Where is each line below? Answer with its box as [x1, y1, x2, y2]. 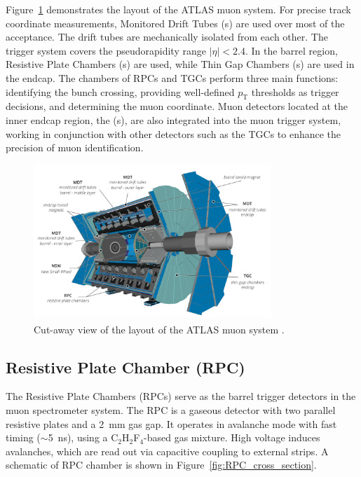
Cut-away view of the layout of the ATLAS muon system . [34, 322, 285, 336]
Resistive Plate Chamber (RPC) [6, 356, 245, 378]
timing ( [6, 430, 41, 445]
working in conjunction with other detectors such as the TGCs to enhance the [6, 126, 341, 141]
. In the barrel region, [245, 43, 338, 57]
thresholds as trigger [251, 84, 339, 99]
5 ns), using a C [48, 430, 118, 445]
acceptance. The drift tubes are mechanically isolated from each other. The [6, 29, 328, 44]
